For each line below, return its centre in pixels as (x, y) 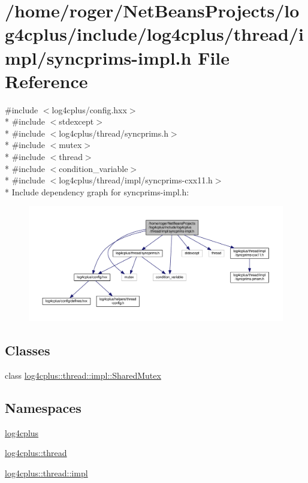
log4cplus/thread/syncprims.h (114, 133)
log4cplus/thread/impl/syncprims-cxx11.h (136, 180)
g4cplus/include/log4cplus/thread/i (154, 34)
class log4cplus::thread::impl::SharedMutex (83, 375)
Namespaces (43, 407)
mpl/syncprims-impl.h (98, 57)
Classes (28, 350)
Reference (46, 81)
